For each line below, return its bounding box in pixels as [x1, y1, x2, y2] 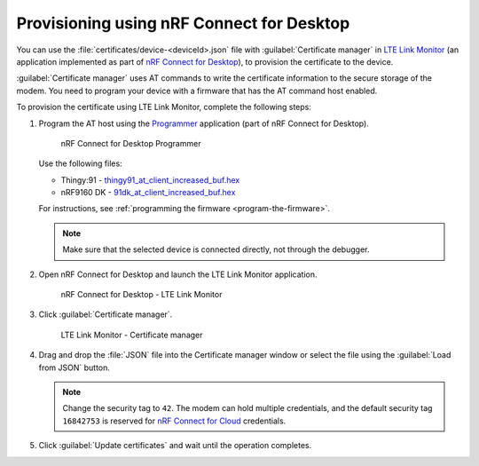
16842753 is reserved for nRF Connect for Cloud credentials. [62, 415, 287, 426]
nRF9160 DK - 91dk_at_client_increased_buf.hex [60, 187, 236, 198]
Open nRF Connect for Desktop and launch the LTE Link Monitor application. [38, 269, 318, 280]
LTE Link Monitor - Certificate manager [60, 329, 203, 340]
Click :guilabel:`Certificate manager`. [38, 309, 173, 320]
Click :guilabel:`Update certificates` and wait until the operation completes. [38, 440, 312, 451]
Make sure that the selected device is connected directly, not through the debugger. [62, 244, 370, 255]
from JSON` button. [38, 362, 111, 373]
